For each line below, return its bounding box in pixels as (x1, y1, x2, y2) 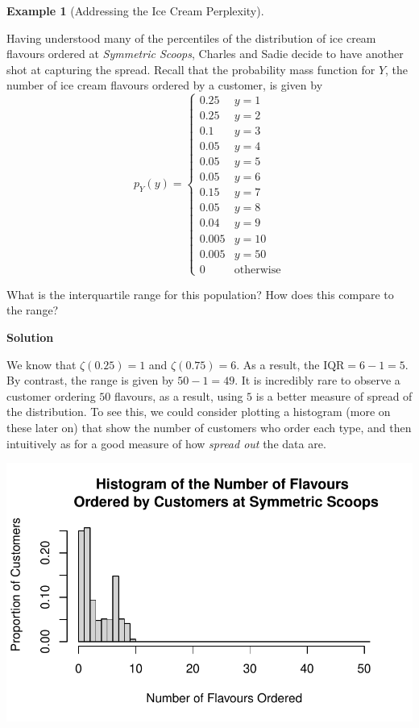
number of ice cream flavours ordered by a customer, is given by (6, 77, 323, 94)
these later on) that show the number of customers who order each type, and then (6, 419, 412, 435)
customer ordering (6, 387, 96, 404)
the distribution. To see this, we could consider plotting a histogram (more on (6, 403, 391, 420)
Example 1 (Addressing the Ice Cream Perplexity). (6, 2, 264, 19)
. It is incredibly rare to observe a (234, 372, 400, 389)
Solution (6, 329, 54, 346)
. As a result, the (236, 356, 320, 372)
